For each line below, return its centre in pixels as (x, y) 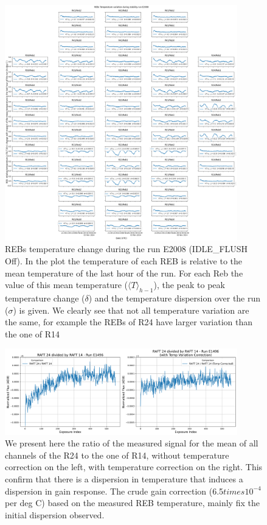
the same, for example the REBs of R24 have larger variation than (129, 322)
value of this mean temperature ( (66, 285)
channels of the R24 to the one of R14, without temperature (117, 455)
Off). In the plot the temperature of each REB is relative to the (124, 261)
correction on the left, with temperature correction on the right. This (134, 467)
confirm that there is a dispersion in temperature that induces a (124, 479)
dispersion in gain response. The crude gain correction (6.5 (114, 491)
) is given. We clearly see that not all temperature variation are (131, 310)
